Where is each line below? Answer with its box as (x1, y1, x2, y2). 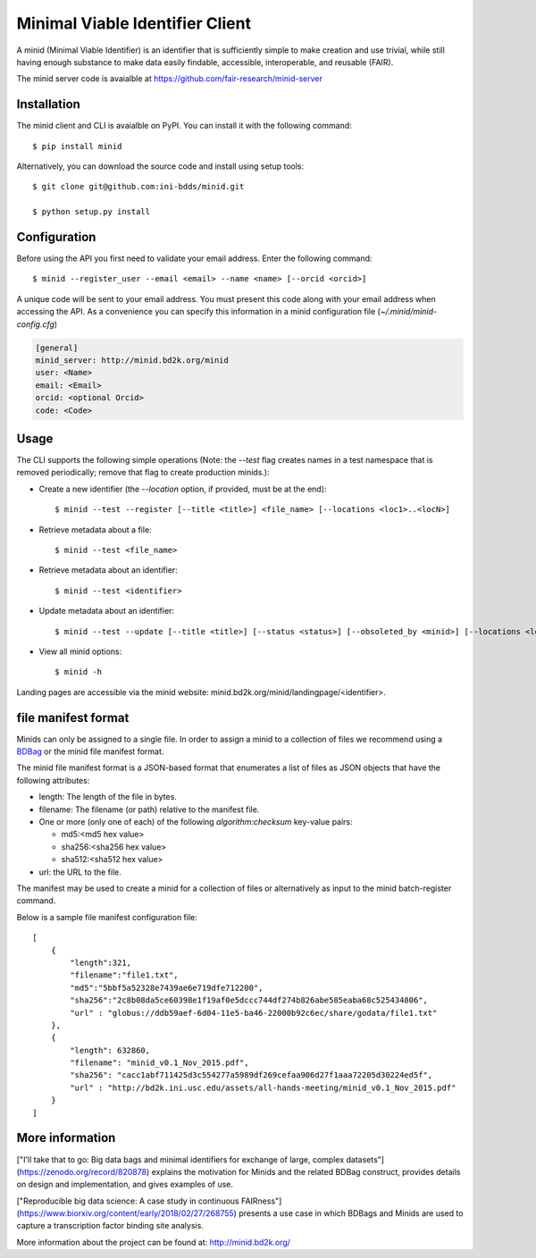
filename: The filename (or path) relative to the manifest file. (38, 804, 260, 815)
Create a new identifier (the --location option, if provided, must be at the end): (38, 483, 327, 494)
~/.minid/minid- (380, 306, 438, 317)
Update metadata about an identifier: (38, 606, 174, 616)
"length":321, (70, 957, 132, 968)
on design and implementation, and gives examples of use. (16, 1179, 234, 1190)
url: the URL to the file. (38, 867, 122, 877)
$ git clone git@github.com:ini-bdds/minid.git (32, 181, 245, 192)
